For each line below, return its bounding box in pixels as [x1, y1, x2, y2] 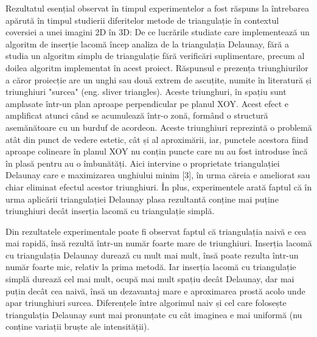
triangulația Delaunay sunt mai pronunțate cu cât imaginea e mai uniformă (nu [5, 308, 302, 321]
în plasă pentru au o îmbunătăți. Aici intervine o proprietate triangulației [5, 156, 280, 169]
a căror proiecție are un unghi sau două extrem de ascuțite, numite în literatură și [5, 73, 312, 86]
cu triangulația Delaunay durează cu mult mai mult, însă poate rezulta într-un [5, 248, 299, 261]
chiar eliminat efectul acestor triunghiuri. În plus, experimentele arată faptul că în [5, 180, 312, 193]
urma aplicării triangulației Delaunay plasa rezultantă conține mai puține [5, 192, 279, 205]
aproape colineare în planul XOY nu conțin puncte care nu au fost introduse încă [5, 145, 308, 158]
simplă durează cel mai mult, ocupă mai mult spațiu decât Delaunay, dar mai [5, 273, 294, 285]
